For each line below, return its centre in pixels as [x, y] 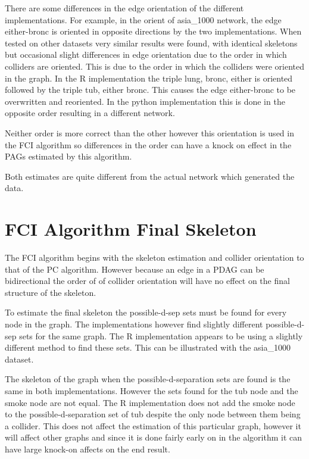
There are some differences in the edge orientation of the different [124, 8]
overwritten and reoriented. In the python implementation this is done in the [145, 101]
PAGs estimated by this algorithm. [68, 156]
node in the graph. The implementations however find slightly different [134, 324]
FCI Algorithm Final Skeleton [131, 229]
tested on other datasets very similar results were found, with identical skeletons [151, 43]
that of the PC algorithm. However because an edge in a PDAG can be [135, 269]
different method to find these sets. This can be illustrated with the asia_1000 [148, 347]
